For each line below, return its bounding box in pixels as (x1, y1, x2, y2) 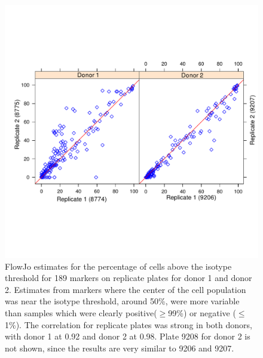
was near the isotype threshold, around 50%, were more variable (5, 295, 240, 307)
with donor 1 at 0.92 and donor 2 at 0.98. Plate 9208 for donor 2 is (5, 330, 250, 342)
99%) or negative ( (168, 306, 236, 319)
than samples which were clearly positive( (5, 306, 157, 319)
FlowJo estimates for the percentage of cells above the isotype (5, 260, 232, 272)
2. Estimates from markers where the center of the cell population (5, 283, 246, 295)
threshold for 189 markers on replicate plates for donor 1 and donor (5, 271, 252, 284)
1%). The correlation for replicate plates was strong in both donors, (5, 318, 252, 331)
